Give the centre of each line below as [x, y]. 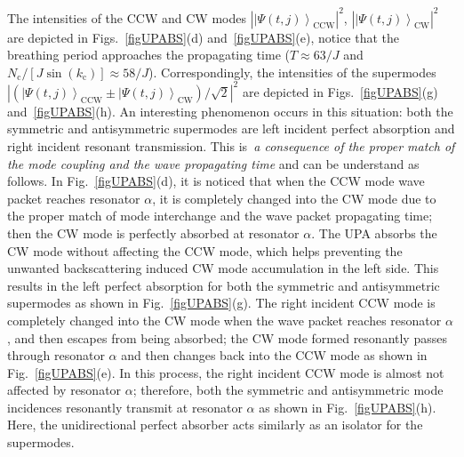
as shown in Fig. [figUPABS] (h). [348, 407]
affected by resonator [64, 390]
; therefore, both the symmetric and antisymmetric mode [288, 390]
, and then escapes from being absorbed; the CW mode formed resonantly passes [227, 337]
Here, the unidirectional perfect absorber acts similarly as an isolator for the [215, 425]
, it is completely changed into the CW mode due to [294, 198]
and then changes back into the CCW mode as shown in [274, 355]
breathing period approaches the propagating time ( [148, 55]
